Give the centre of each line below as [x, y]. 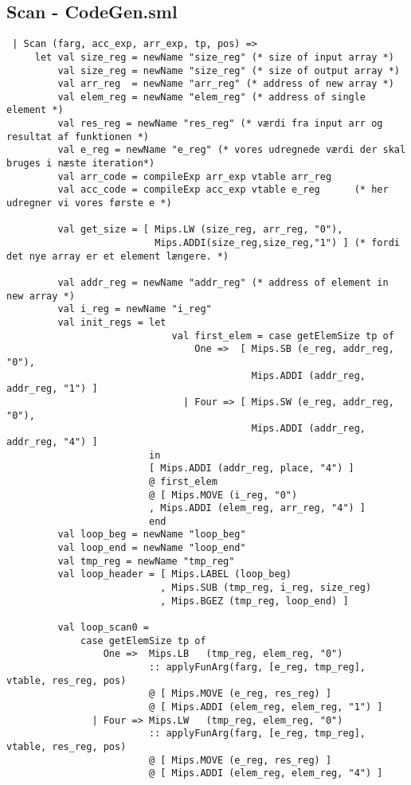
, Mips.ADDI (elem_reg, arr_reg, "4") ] [257, 508]
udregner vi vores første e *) [89, 203]
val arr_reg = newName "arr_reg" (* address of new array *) [226, 84]
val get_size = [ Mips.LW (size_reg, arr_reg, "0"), [200, 230]
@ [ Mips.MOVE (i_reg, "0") [223, 495]
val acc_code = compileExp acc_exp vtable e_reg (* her [223, 190]
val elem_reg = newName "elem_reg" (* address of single [212, 97]
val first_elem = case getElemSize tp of [283, 336]
